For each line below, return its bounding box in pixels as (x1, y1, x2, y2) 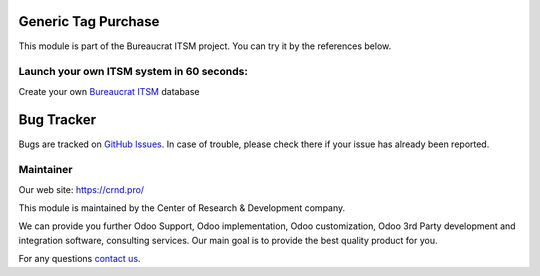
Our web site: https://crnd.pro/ (18, 183, 145, 195)
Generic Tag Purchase (18, 13, 160, 30)
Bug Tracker (18, 111, 97, 129)
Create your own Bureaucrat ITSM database (18, 85, 200, 97)
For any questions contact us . (18, 253, 141, 265)
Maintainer (18, 163, 73, 177)
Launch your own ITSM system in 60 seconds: (18, 65, 249, 79)
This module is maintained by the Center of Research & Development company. (18, 202, 346, 214)
